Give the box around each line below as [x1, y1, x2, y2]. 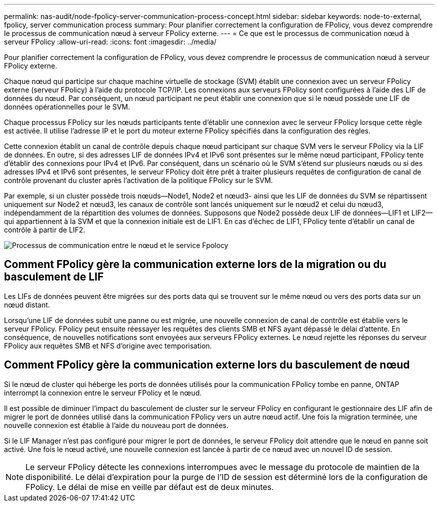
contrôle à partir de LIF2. [4, 225, 85, 234]
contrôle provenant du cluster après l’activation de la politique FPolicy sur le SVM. [4, 176, 273, 184]
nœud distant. [4, 300, 50, 309]
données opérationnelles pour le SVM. [4, 102, 130, 111]
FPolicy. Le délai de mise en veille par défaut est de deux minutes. [25, 481, 274, 492]
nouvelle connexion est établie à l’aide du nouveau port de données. [4, 420, 228, 429]
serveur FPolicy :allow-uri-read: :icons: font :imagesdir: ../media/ [4, 37, 216, 46]
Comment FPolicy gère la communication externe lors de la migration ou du [4, 258, 386, 271]
